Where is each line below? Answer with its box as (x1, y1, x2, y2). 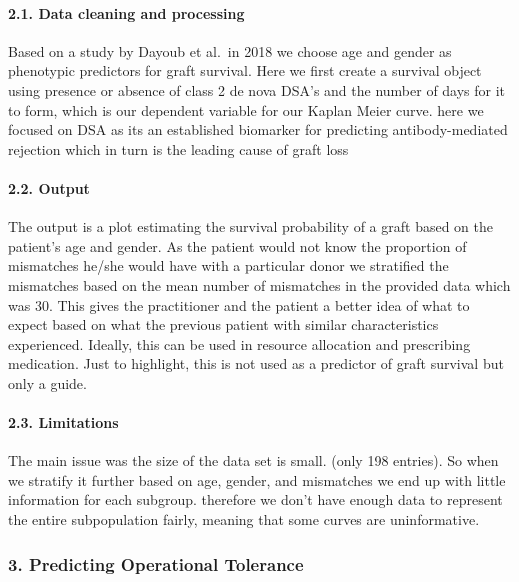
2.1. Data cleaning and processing (8, 2, 245, 23)
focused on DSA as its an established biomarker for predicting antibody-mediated (8, 119, 508, 140)
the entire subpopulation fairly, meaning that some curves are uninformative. (8, 509, 480, 530)
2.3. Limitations (8, 412, 119, 433)
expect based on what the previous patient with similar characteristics (8, 314, 439, 335)
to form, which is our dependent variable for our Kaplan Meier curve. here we (8, 99, 484, 120)
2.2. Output (8, 177, 90, 198)
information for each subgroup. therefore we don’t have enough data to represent (8, 489, 503, 510)
